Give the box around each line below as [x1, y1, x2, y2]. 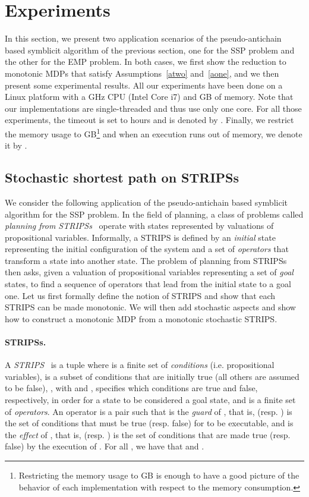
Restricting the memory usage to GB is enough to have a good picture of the [18, 469, 299, 481]
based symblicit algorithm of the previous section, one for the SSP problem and [5, 43, 295, 56]
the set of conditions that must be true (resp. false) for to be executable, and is [5, 417, 294, 429]
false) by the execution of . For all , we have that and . [5, 440, 204, 452]
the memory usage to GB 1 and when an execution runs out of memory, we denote [5, 125, 302, 140]
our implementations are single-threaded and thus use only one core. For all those [5, 102, 302, 114]
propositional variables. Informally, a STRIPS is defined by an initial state [5, 231, 276, 243]
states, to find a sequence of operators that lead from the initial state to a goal [5, 278, 291, 290]
